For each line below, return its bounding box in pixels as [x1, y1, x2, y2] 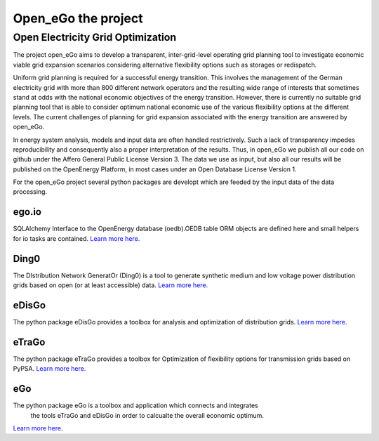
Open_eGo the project [13, 11, 143, 26]
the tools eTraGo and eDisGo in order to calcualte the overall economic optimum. [30, 411, 265, 419]
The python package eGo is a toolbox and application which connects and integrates [13, 401, 259, 410]
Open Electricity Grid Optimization [13, 31, 177, 44]
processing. [13, 187, 48, 196]
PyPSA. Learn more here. [13, 364, 86, 373]
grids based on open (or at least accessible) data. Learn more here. [13, 281, 208, 289]
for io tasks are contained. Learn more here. [13, 234, 140, 242]
